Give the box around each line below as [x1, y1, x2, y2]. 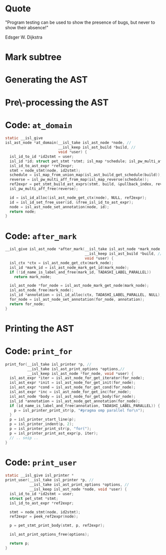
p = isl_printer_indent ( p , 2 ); [9, 421, 74, 427]
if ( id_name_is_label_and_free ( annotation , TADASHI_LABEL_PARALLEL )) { [9, 403, 161, 408]
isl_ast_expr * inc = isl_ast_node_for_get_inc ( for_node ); [9, 389, 132, 394]
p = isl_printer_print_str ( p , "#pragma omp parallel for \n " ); [14, 408, 145, 413]
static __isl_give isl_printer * [5, 473, 74, 478]
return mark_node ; [14, 274, 52, 279]
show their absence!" [5, 24, 48, 30]
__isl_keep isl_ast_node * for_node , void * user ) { [27, 371, 134, 376]
